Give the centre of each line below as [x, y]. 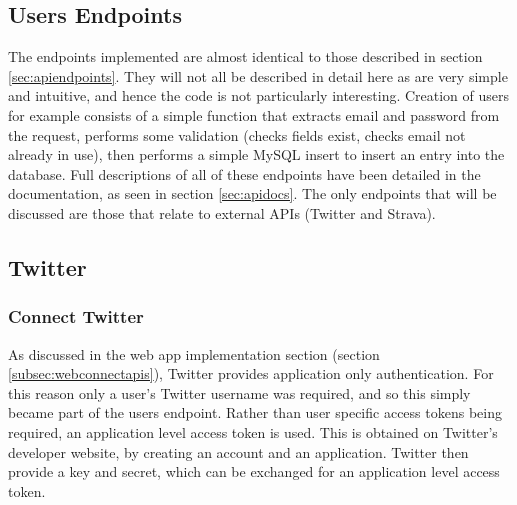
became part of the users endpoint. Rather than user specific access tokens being [255, 412]
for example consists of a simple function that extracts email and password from [254, 114]
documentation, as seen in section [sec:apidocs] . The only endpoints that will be [252, 193]
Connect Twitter [76, 316]
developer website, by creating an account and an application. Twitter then [238, 451]
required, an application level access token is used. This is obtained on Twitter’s [253, 431]
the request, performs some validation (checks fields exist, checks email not [237, 134]
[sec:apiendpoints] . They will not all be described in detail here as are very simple [258, 75]
